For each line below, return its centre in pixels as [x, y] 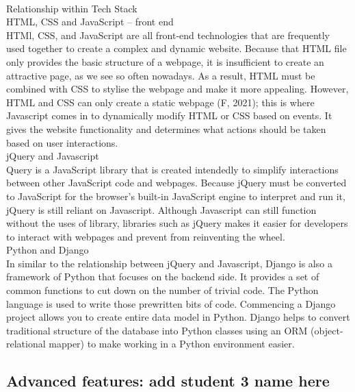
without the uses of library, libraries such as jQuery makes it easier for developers [177, 223]
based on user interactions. [62, 142]
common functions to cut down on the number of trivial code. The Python [162, 290]
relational [26, 344]
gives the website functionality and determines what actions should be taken [166, 128]
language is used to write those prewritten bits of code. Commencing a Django [171, 303]
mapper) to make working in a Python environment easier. [172, 344]
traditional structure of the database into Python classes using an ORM [157, 330]
